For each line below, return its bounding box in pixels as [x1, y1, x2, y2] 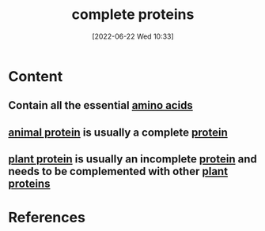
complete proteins [71, 6, 195, 24]
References [8, 209, 85, 226]
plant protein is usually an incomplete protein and [8, 152, 257, 166]
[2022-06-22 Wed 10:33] [92, 32, 174, 41]
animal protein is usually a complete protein [8, 125, 228, 139]
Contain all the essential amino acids [8, 99, 194, 112]
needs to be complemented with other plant [8, 165, 228, 178]
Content [8, 67, 63, 85]
